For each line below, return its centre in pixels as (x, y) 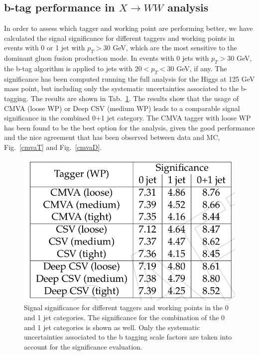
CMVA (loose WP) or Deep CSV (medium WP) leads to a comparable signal (122, 108)
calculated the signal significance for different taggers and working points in (119, 38)
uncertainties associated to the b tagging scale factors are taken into (128, 337)
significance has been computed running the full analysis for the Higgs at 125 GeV (129, 78)
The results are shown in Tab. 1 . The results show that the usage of (135, 98)
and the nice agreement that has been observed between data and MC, (112, 137)
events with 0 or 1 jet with (45, 48)
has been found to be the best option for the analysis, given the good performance (129, 127)
